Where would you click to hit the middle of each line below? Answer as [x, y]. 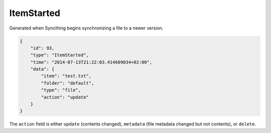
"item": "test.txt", [66, 76]
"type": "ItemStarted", [59, 55]
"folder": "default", [67, 83]
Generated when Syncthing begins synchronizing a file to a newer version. [86, 28]
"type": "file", [61, 90]
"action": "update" [65, 97]
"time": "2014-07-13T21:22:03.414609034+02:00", [91, 62]
